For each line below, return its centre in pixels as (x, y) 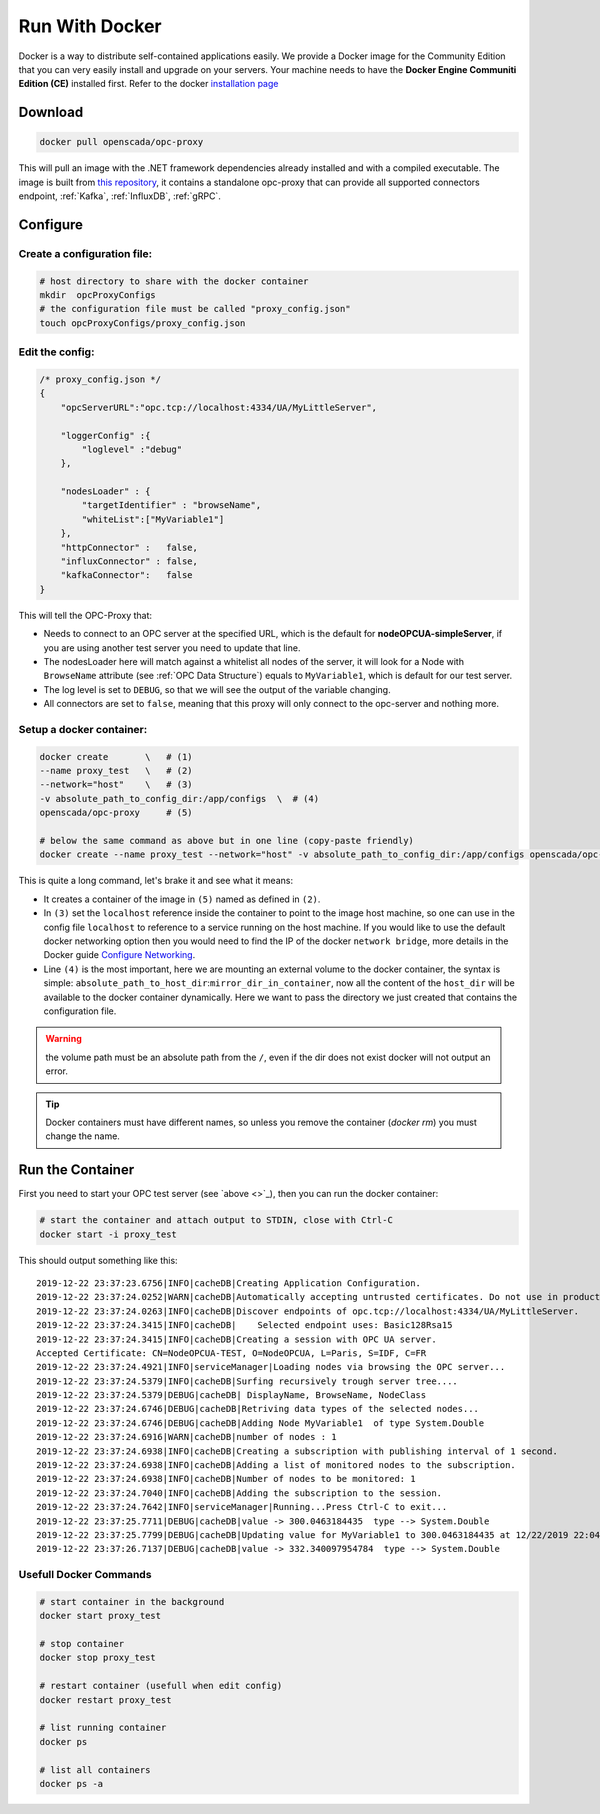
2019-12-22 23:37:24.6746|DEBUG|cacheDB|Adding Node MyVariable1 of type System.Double (260, 1423)
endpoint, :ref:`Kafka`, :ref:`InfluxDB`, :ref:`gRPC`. (120, 196)
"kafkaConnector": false (127, 575)
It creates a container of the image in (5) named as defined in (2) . (182, 899)
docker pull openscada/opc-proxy (121, 142)
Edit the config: (56, 352)
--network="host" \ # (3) (116, 784)
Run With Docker (90, 26)
